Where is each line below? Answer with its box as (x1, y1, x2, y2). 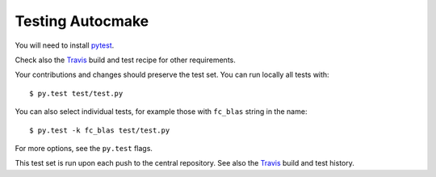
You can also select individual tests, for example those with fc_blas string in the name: (15, 107, 308, 116)
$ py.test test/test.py (29, 89, 124, 98)
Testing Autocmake (15, 12, 149, 30)
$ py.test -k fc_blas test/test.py (29, 125, 170, 135)
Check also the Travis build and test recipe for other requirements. (15, 55, 236, 65)
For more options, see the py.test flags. (15, 143, 153, 153)
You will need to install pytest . (15, 40, 115, 50)
